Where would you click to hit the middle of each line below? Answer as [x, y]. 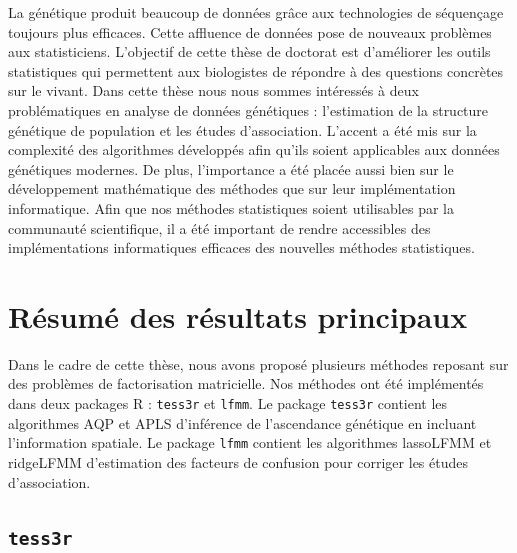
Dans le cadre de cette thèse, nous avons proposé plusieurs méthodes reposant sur [258, 363]
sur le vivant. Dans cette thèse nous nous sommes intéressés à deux [213, 90]
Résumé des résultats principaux [238, 315]
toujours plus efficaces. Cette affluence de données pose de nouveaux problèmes [250, 31]
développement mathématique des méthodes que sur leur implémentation [232, 188]
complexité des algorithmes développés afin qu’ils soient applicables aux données [254, 149]
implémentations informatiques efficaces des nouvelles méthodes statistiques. [241, 247]
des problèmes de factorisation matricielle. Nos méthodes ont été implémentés [246, 383]
